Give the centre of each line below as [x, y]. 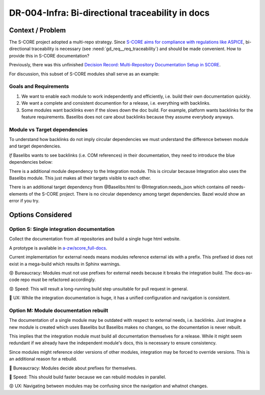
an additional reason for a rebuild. [43, 359]
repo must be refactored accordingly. [58, 280]
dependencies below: [31, 162]
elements [18, 194]
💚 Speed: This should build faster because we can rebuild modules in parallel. [88, 377]
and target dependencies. [35, 146]
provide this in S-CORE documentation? [49, 56]
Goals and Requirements [39, 86]
